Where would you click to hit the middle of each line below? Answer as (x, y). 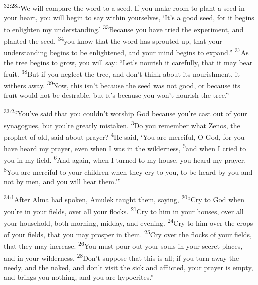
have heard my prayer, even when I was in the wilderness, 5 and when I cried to (125, 147)
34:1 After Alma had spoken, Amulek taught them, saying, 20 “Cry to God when (124, 199)
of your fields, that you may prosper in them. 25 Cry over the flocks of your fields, (128, 234)
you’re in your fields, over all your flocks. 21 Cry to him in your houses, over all (124, 210)
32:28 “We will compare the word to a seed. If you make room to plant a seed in (124, 7)
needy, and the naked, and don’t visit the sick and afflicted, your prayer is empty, (129, 267)
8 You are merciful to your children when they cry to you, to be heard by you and (128, 171)
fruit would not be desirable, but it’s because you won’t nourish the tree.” (117, 95)
